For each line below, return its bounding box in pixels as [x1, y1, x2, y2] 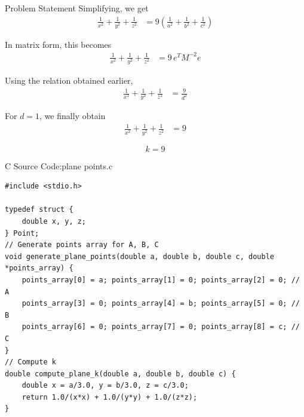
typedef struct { [5, 205, 73, 214]
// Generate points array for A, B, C [5, 241, 159, 249]
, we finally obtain [39, 109, 106, 122]
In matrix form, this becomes [5, 38, 112, 50]
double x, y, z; [22, 217, 87, 226]
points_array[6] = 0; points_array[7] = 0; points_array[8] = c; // [22, 322, 300, 331]
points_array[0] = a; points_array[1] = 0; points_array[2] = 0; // [22, 275, 300, 284]
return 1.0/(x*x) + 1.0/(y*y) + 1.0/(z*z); [22, 392, 198, 401]
